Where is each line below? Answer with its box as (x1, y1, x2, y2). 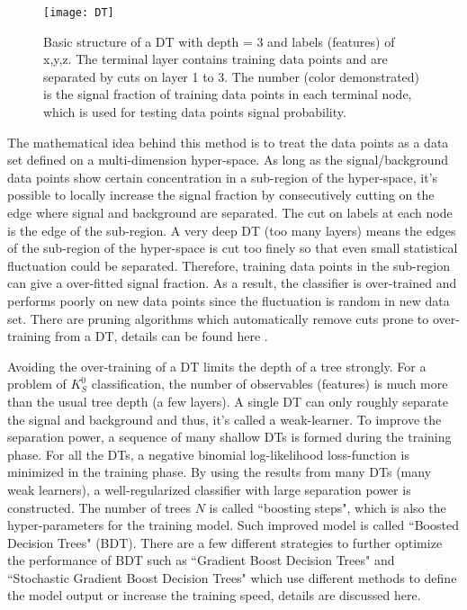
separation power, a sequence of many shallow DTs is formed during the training (7, 427, 452, 446)
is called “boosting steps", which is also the (209, 498, 446, 516)
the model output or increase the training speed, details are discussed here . (7, 586, 421, 605)
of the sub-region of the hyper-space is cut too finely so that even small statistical (7, 238, 458, 257)
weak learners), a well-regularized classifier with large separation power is (7, 480, 411, 498)
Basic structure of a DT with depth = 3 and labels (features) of (43, 31, 395, 50)
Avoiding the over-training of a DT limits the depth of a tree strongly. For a (7, 356, 427, 375)
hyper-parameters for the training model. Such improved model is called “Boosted (7, 516, 459, 534)
